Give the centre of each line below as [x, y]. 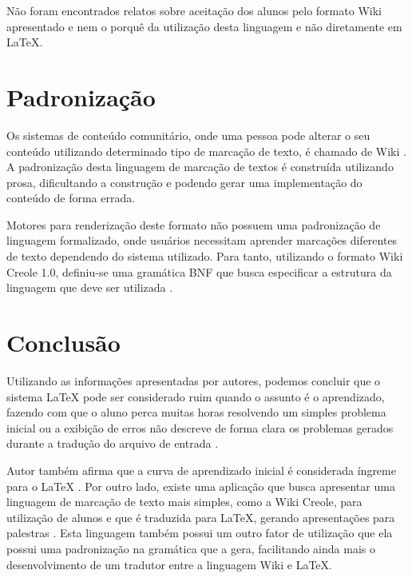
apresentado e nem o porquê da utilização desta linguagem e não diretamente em [204, 26]
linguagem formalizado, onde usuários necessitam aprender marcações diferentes [202, 240]
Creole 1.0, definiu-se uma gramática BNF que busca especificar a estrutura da [199, 271]
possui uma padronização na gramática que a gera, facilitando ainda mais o [191, 548]
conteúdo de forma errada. [71, 198]
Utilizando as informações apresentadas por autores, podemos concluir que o [194, 380]
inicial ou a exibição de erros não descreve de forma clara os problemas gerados [200, 427]
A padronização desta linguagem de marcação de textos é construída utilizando [200, 167]
